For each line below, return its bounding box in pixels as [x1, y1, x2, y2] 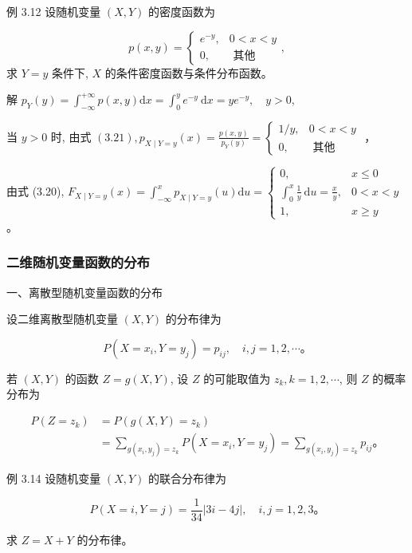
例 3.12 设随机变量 [6, 3, 101, 19]
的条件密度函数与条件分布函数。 [104, 64, 273, 81]
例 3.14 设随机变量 [6, 470, 101, 487]
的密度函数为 [147, 3, 215, 19]
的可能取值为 [203, 369, 271, 386]
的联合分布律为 [147, 470, 226, 487]
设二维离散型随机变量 [6, 310, 118, 327]
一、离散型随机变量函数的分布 [6, 283, 163, 300]
